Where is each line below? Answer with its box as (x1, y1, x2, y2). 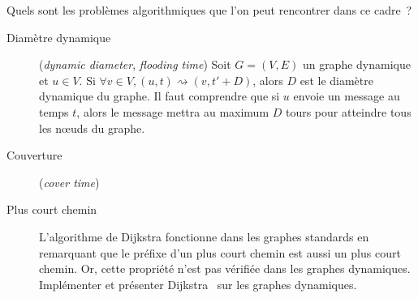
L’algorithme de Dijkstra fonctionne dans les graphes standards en (39, 228, 369, 245)
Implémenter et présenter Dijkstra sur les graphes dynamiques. (39, 275, 357, 292)
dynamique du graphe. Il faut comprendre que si (39, 87, 280, 104)
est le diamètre (299, 71, 373, 88)
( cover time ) (39, 173, 100, 190)
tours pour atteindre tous (285, 103, 412, 120)
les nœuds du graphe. (39, 119, 145, 136)
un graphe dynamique (302, 56, 411, 73)
